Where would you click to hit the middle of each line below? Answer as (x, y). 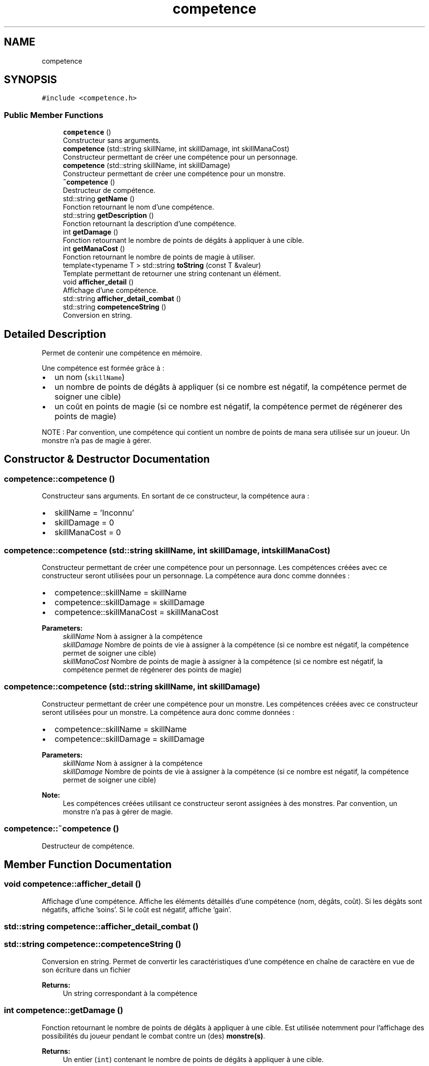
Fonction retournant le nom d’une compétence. (139, 207)
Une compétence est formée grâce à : (103, 368)
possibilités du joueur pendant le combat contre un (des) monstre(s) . (154, 1036)
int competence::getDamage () (64, 1010)
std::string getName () (99, 199)
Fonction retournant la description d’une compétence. (150, 224)
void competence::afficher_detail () (72, 884)
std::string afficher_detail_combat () (122, 299)
